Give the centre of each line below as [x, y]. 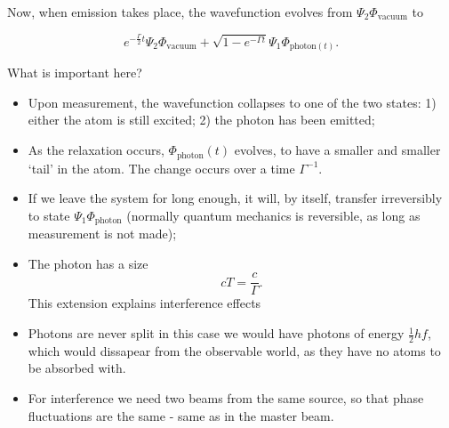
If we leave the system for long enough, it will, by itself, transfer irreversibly [235, 198]
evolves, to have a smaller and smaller [337, 150]
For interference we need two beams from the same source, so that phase [226, 398]
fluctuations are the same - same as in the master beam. [181, 415]
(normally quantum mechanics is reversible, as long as [273, 215]
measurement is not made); [102, 234]
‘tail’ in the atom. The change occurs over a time [161, 168]
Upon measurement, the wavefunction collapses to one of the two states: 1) [232, 102]
